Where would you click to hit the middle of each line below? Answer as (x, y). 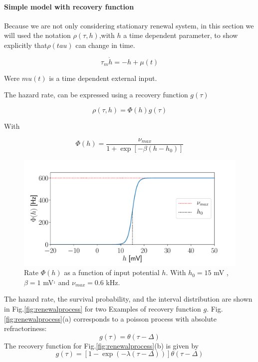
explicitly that (26, 45)
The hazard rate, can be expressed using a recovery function (96, 95)
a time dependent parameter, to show (181, 35)
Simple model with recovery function (69, 6)
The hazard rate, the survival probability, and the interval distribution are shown (128, 299)
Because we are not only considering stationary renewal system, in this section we (129, 25)
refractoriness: (25, 328)
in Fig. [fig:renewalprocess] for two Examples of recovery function (103, 309)
